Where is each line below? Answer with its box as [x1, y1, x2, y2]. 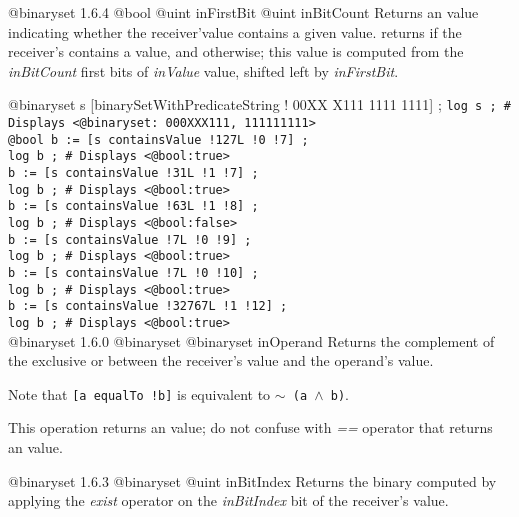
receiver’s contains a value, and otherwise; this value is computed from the [8, 41, 464, 62]
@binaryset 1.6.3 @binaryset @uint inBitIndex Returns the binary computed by [8, 470, 497, 491]
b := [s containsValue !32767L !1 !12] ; [8, 299, 288, 314]
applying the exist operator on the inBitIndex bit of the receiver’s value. [8, 490, 449, 511]
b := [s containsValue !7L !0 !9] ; [8, 232, 252, 247]
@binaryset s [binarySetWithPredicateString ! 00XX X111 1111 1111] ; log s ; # [8, 94, 511, 115]
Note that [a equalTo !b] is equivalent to [8, 383, 271, 404]
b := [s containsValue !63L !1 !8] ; [8, 199, 259, 214]
